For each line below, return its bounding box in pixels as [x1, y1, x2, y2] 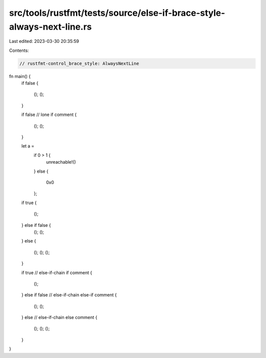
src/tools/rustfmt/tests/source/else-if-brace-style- [9, 7, 225, 18]
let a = [21, 143, 34, 149]
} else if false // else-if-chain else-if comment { [21, 292, 117, 298]
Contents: [9, 47, 29, 53]
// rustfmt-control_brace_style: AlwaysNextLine [19, 61, 139, 66]
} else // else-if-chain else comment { [21, 315, 98, 321]
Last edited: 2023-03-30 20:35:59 [9, 38, 79, 44]
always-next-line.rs [9, 21, 92, 32]
